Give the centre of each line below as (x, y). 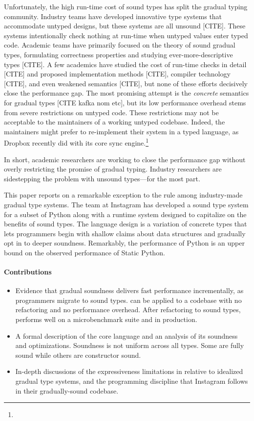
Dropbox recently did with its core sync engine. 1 (76, 142)
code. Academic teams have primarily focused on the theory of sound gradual (120, 45)
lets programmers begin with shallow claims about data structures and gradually (125, 233)
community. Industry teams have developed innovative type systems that (113, 16)
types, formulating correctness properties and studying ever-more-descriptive (118, 54)
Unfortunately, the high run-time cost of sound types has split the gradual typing (126, 6)
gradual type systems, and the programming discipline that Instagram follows (132, 381)
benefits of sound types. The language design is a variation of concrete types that (126, 224)
